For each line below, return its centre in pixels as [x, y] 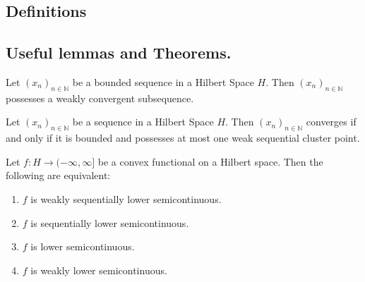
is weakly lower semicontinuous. [99, 270]
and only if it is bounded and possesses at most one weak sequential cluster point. [183, 138]
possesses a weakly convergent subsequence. [100, 98]
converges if [331, 122]
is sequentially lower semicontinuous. [110, 222]
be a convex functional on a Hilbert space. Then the [210, 161]
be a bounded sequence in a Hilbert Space [163, 81]
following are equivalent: [58, 175]
